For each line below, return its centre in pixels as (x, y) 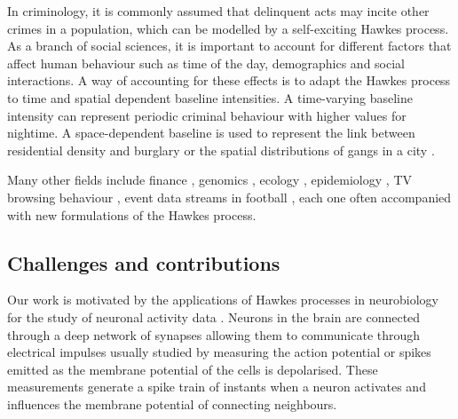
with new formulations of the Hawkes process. (132, 214)
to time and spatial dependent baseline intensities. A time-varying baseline (210, 97)
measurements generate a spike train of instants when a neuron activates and (217, 387)
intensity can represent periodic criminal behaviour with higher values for (207, 115)
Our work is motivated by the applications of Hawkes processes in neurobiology (223, 300)
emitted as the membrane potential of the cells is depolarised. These (193, 369)
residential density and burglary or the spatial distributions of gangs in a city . (221, 150)
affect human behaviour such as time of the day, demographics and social (206, 63)
